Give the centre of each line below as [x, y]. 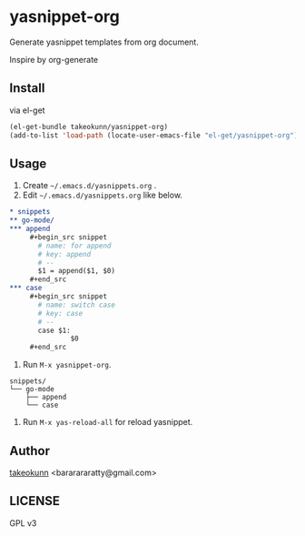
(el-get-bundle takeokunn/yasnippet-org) [89, 126]
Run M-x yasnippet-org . [67, 365]
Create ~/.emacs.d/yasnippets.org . [89, 186]
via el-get [27, 110]
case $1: [54, 330]
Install [27, 88]
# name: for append [74, 246]
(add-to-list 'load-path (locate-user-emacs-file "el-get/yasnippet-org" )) [156, 135]
